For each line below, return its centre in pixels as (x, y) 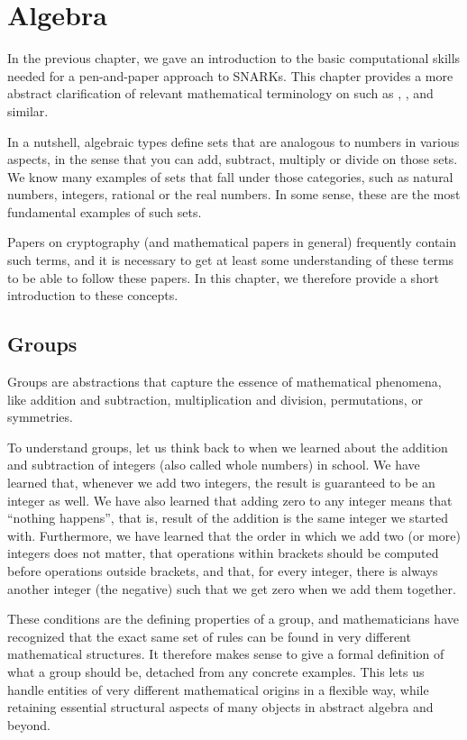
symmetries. (40, 417)
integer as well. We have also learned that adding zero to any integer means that (230, 500)
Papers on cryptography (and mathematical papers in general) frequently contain (232, 242)
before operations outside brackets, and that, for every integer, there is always (223, 570)
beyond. (29, 724)
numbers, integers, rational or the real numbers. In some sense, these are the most (234, 194)
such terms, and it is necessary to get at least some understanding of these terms (231, 260)
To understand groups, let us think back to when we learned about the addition (228, 447)
